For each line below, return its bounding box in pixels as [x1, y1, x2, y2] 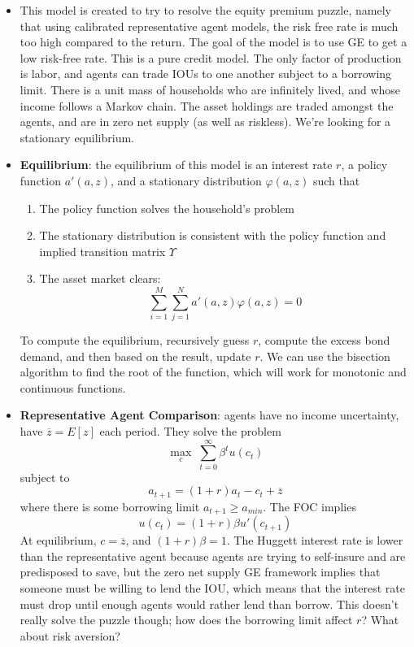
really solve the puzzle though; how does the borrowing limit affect [20, 611, 353, 628]
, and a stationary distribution [111, 172, 262, 189]
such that [312, 172, 360, 189]
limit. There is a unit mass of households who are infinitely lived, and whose [20, 80, 401, 98]
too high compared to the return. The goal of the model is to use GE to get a [20, 33, 407, 50]
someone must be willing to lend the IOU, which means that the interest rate [20, 580, 406, 596]
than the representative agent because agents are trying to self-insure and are [20, 547, 406, 564]
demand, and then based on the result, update [20, 347, 251, 364]
